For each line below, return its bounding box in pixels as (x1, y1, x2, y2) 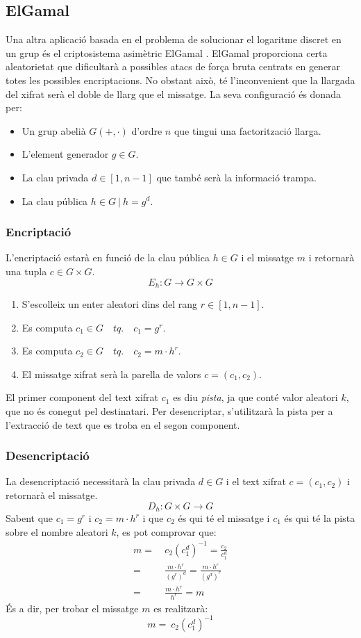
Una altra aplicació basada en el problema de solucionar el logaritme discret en (6, 32, 342, 47)
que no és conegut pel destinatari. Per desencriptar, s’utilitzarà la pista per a (6, 403, 333, 418)
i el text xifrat (226, 474, 286, 489)
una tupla (6, 263, 47, 278)
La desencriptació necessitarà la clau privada (6, 474, 196, 489)
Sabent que (6, 511, 53, 525)
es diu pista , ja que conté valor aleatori (173, 390, 338, 404)
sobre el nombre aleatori (6, 524, 108, 539)
